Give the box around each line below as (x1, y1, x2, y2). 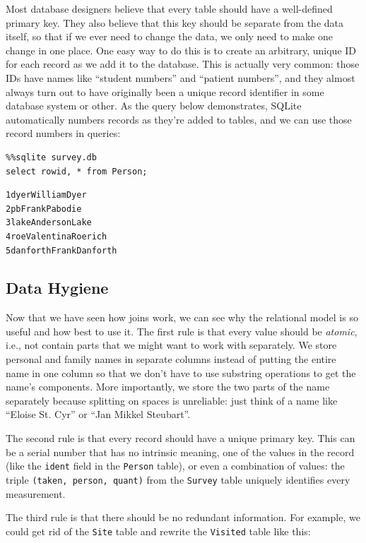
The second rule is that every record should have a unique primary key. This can (6, 431, 355, 446)
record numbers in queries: (6, 126, 121, 141)
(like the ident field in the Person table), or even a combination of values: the (6, 458, 345, 473)
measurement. (6, 486, 66, 501)
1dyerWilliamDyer (6, 190, 87, 201)
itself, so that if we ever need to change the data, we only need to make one (6, 29, 333, 44)
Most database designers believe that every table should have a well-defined (6, 1, 333, 16)
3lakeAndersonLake (6, 217, 92, 228)
